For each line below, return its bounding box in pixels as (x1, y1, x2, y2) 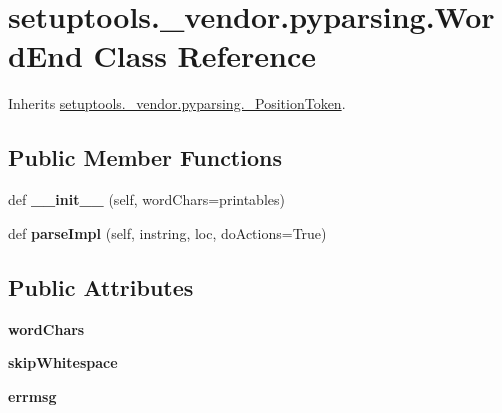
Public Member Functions (8, 142, 282, 173)
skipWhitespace (8, 352, 118, 373)
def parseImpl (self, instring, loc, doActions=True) (8, 222, 327, 243)
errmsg (8, 385, 57, 406)
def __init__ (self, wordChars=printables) (8, 189, 285, 210)
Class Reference (93, 35, 317, 76)
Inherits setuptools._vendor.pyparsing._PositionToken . (8, 93, 346, 114)
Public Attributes (8, 271, 194, 302)
